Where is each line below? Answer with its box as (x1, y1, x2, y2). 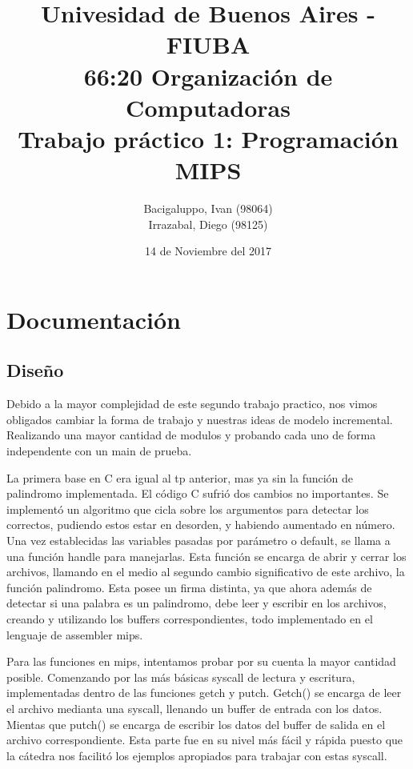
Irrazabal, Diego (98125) (148, 215, 268, 232)
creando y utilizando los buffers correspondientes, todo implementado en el (6, 610, 373, 627)
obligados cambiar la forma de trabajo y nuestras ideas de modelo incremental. (6, 411, 393, 427)
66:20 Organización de (83, 59, 333, 92)
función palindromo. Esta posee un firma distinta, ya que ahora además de (6, 579, 372, 595)
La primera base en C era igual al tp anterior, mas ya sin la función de (6, 469, 354, 486)
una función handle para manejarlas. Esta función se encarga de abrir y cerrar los (6, 547, 407, 564)
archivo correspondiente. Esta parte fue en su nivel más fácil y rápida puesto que (6, 731, 403, 748)
